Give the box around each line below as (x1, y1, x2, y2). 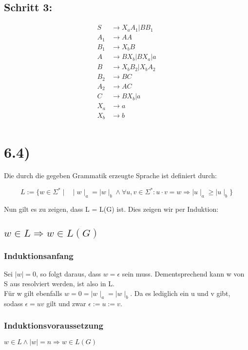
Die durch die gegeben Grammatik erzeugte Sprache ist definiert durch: (4, 170, 217, 181)
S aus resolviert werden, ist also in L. (4, 278, 114, 289)
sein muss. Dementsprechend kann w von (122, 269, 245, 279)
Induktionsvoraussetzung (4, 319, 103, 331)
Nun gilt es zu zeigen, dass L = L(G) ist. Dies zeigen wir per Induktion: (4, 204, 219, 214)
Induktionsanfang (4, 250, 74, 262)
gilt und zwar (46, 298, 86, 309)
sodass (4, 298, 23, 309)
